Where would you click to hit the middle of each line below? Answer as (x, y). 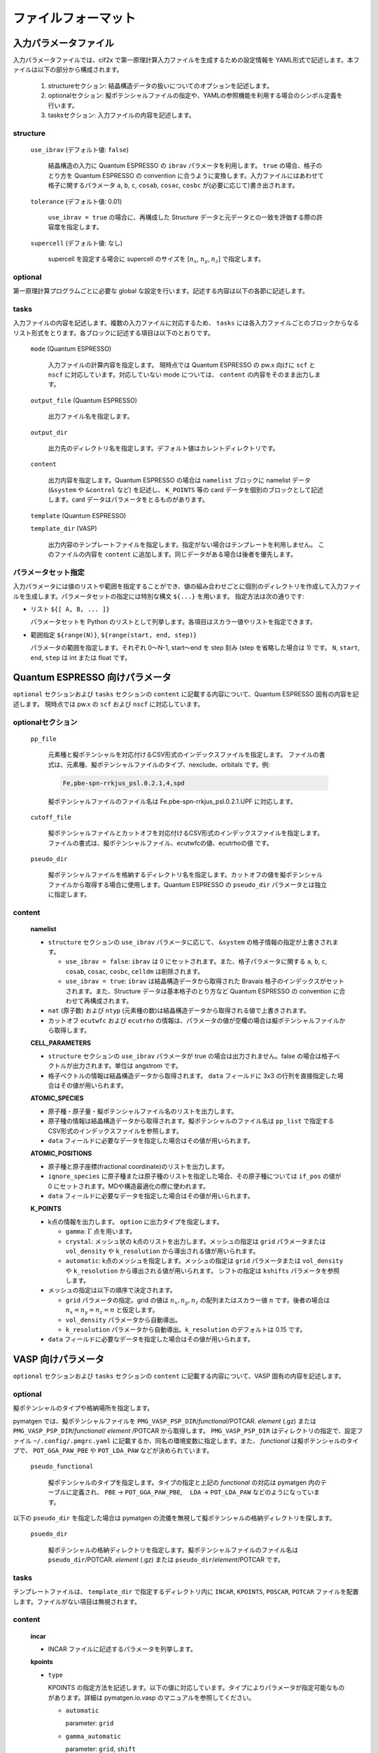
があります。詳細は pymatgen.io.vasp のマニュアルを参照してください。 (152, 1698)
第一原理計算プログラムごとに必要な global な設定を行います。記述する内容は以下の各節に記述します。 (161, 291)
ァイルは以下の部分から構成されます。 (68, 69)
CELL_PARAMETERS (61, 1043)
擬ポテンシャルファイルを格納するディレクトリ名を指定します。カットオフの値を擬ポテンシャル (185, 875)
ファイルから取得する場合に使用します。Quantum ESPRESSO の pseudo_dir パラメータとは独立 (187, 884)
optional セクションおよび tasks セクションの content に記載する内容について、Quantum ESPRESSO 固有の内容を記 (186, 694)
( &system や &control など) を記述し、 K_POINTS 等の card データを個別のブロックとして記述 (185, 490)
